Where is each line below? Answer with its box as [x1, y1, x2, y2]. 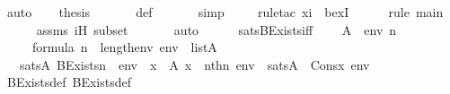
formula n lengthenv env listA [31, 38, 217, 56]
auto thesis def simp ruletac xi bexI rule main [6, 3, 444, 21]
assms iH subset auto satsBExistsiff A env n [36, 20, 397, 38]
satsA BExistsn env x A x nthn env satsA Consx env [19, 55, 370, 73]
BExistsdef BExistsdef [6, 73, 131, 91]
